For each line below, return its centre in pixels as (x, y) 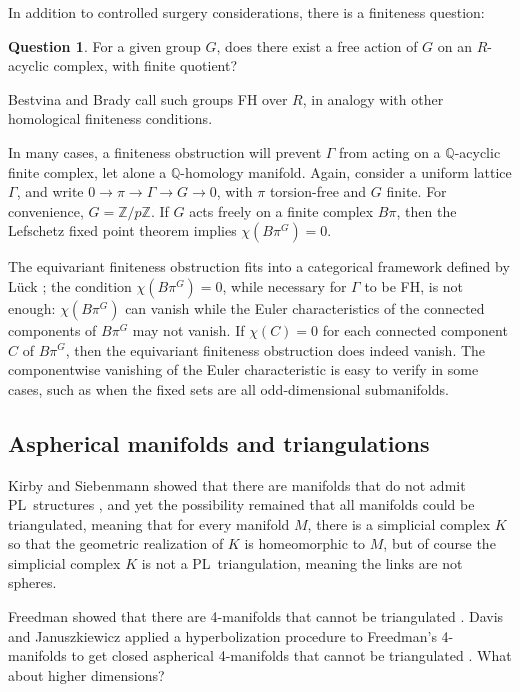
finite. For (416, 191)
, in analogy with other (373, 98)
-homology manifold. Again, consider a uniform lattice (346, 171)
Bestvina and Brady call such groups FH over (148, 98)
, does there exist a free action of (317, 45)
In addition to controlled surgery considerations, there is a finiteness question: (246, 12)
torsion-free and (318, 191)
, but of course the (439, 543)
